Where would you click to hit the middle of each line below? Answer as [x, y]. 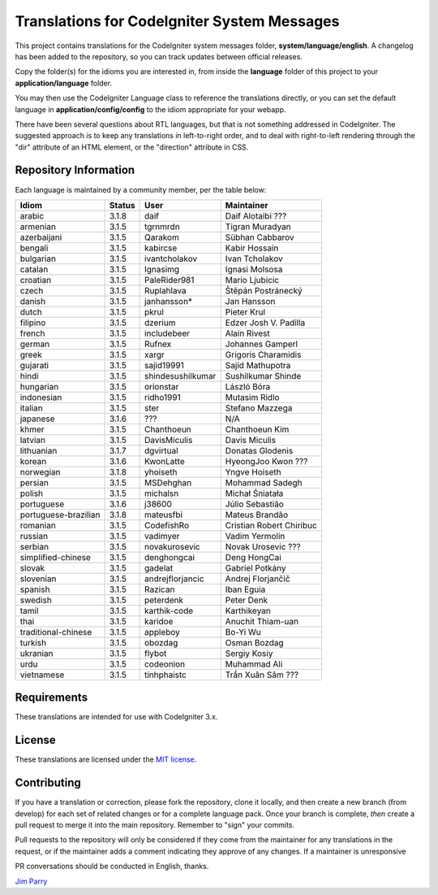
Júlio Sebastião [254, 504]
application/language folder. [64, 83]
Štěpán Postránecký [264, 290]
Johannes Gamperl [262, 344]
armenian [38, 226]
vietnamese [42, 675]
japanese [38, 419]
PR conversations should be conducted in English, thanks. [112, 867]
